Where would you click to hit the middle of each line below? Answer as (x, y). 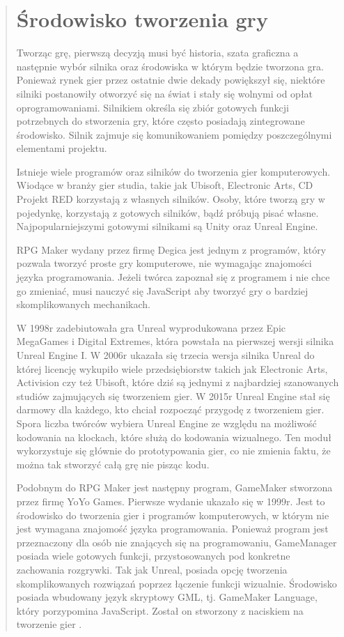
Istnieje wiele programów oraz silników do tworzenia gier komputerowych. (173, 171)
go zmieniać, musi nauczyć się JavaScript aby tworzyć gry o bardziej (162, 290)
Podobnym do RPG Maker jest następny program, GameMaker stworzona (174, 488)
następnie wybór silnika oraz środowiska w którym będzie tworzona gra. (170, 66)
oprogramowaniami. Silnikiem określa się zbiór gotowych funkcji (153, 107)
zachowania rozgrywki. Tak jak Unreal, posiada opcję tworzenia (152, 569)
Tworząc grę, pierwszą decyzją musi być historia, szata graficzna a (157, 53)
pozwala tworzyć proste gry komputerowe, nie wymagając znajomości (164, 263)
